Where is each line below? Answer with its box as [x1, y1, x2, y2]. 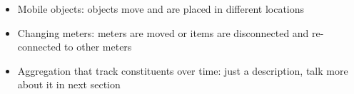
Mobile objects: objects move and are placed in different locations [17, 1, 305, 16]
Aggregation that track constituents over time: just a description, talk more [17, 63, 348, 78]
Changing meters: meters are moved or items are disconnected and [17, 25, 309, 40]
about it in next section [17, 77, 121, 92]
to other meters [64, 39, 132, 54]
